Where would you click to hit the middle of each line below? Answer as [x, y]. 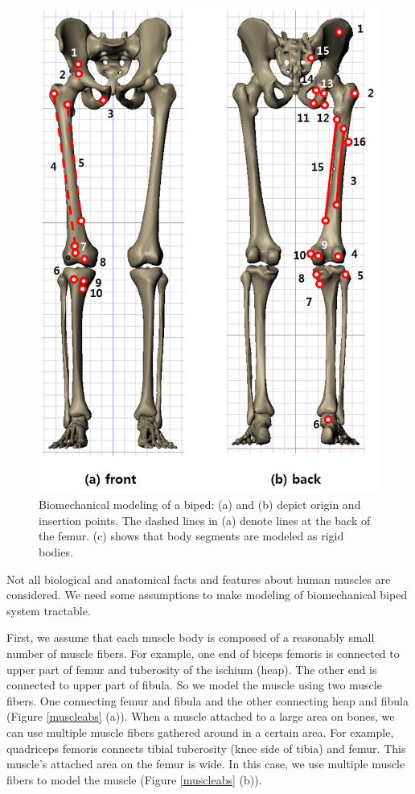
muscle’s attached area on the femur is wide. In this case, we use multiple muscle [206, 764]
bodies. [56, 552]
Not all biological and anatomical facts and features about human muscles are [199, 579]
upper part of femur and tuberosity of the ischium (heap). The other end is [192, 669]
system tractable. [49, 610]
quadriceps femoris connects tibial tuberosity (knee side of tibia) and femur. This [206, 748]
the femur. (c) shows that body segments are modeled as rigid [191, 536]
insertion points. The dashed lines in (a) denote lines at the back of [205, 520]
